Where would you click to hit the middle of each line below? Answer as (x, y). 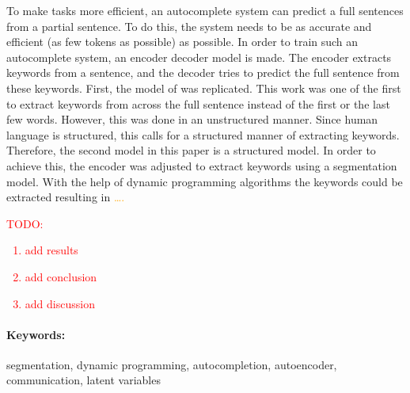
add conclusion (61, 276)
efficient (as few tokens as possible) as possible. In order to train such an (182, 42)
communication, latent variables (84, 380)
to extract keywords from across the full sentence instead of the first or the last (198, 103)
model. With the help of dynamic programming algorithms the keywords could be (205, 181)
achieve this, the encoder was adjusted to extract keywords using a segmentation (202, 165)
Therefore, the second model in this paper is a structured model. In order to (191, 150)
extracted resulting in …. (66, 197)
